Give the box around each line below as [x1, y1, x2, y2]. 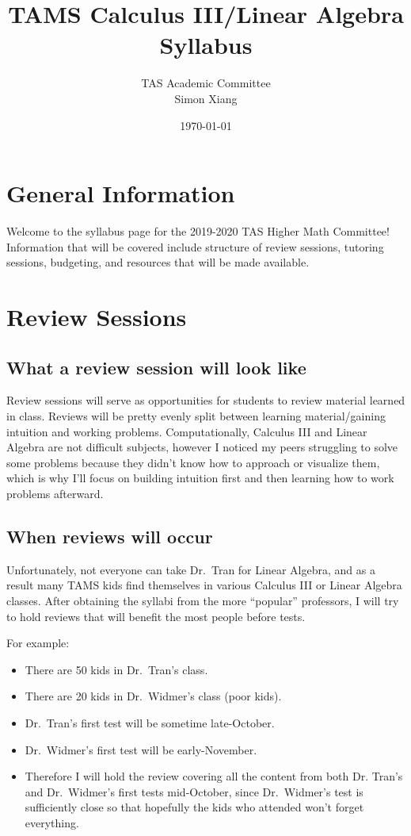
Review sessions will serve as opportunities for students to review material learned [6, 392, 405, 408]
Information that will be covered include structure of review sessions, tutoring [6, 238, 384, 255]
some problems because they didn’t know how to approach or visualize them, [6, 454, 380, 470]
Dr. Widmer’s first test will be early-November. [25, 741, 257, 757]
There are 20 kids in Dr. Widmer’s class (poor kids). [25, 688, 282, 704]
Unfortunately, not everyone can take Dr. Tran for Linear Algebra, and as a [6, 561, 375, 577]
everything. [25, 814, 79, 830]
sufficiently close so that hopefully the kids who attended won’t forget [25, 799, 364, 815]
